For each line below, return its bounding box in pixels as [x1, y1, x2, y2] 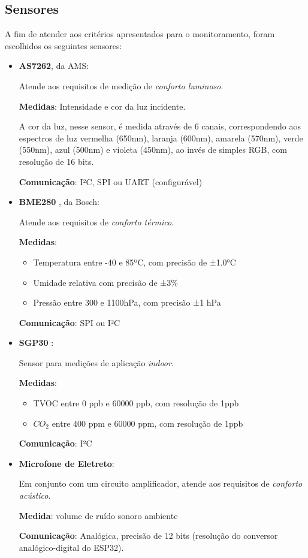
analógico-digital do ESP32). [19, 541, 124, 553]
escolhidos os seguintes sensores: [5, 39, 122, 52]
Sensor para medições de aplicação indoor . [19, 356, 174, 369]
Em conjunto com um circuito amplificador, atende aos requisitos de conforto [19, 477, 303, 490]
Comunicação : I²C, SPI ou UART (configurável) [19, 175, 203, 188]
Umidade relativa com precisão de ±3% [33, 276, 178, 288]
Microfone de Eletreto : [19, 457, 114, 469]
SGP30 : [19, 336, 54, 349]
